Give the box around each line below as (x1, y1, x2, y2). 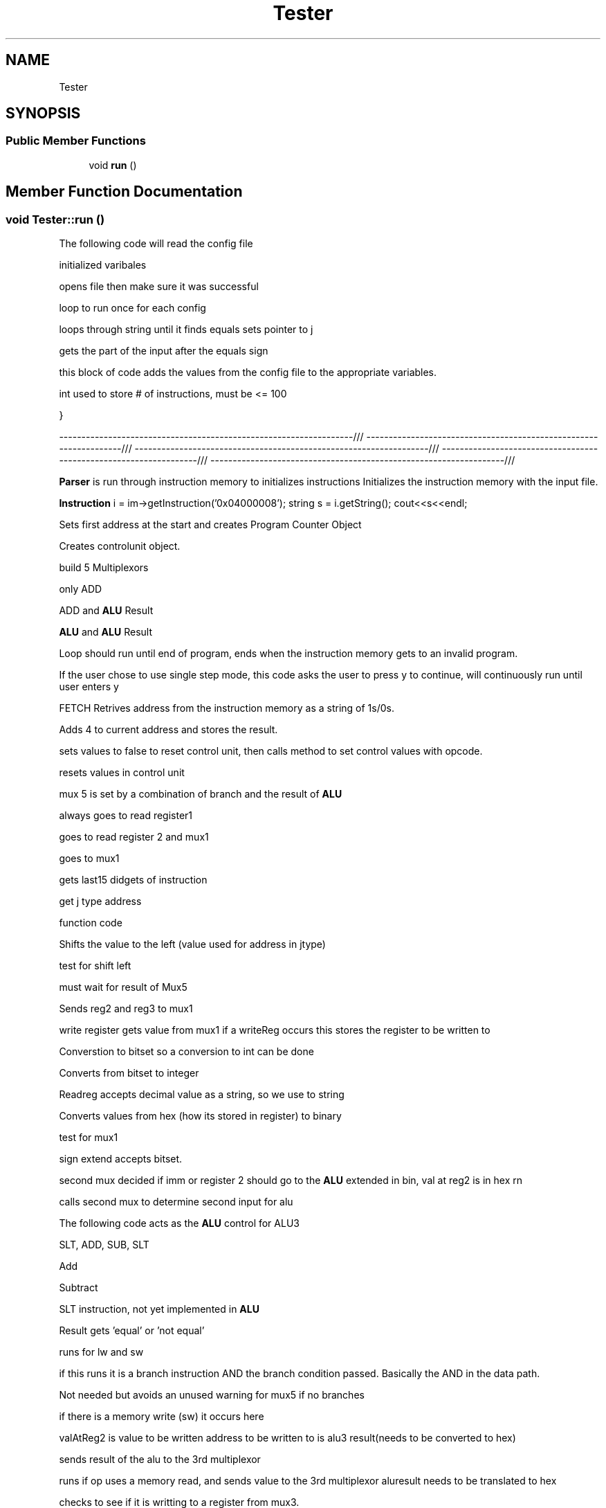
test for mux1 (59, 1131, 118, 1144)
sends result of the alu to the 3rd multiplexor (59, 1453, 261, 1466)
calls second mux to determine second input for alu (59, 1196, 293, 1208)
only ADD (59, 583, 102, 595)
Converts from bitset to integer (59, 1067, 199, 1079)
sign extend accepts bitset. (59, 1153, 183, 1165)
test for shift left (59, 960, 131, 972)
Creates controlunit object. (59, 540, 181, 553)
